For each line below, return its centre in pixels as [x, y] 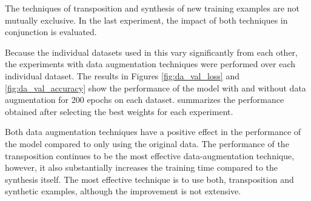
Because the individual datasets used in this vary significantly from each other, [151, 52]
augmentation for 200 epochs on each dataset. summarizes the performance [145, 100]
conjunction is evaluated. [51, 32]
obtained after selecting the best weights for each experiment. [119, 111]
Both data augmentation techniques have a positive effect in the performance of [153, 132]
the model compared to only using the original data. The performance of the [147, 143]
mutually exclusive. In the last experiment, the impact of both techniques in [146, 20]
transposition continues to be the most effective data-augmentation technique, [150, 155]
